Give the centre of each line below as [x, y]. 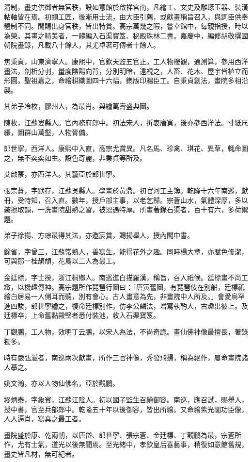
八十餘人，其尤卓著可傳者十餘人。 [105, 45]
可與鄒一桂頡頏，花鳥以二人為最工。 [62, 261]
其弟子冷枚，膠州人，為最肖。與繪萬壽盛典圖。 [79, 106]
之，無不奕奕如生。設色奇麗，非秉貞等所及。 [75, 157]
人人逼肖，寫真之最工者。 [45, 419]
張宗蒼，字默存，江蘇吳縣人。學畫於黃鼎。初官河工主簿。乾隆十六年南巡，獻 [126, 190]
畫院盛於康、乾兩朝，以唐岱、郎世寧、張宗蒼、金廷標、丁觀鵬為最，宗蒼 [119, 435]
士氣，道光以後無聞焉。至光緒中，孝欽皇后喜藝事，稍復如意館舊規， [139, 444]
